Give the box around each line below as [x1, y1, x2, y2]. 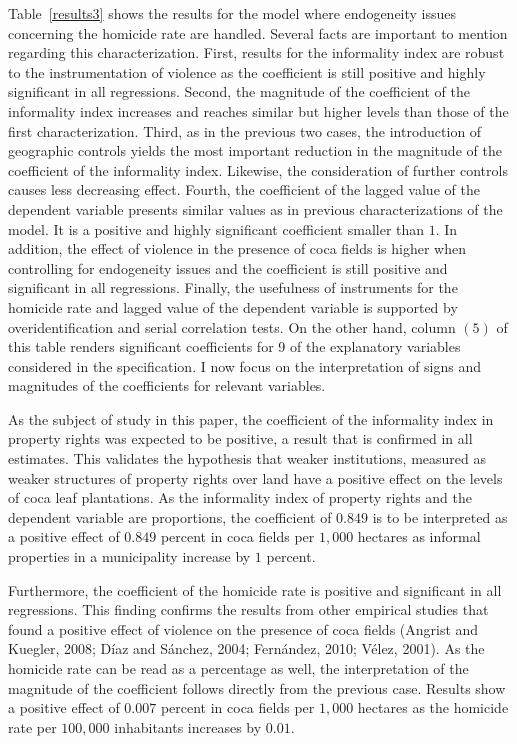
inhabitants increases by [114, 716, 262, 737]
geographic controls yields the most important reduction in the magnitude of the [8, 140, 502, 161]
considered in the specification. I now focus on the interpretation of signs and [8, 355, 482, 376]
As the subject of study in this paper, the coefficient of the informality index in [8, 408, 494, 429]
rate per [8, 716, 57, 737]
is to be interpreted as [372, 506, 508, 527]
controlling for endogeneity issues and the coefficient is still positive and [8, 257, 448, 278]
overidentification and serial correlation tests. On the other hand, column [8, 316, 456, 337]
